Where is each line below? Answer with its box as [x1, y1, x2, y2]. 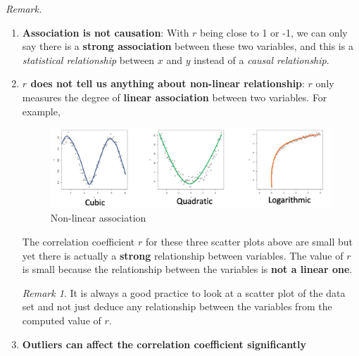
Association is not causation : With [22, 25, 189, 39]
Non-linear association [50, 210, 146, 225]
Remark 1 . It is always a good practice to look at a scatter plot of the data [22, 285, 346, 300]
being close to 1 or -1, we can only [200, 25, 348, 39]
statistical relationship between [22, 52, 155, 67]
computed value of [22, 313, 101, 328]
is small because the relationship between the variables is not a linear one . [22, 262, 353, 276]
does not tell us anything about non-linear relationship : [30, 76, 305, 91]
